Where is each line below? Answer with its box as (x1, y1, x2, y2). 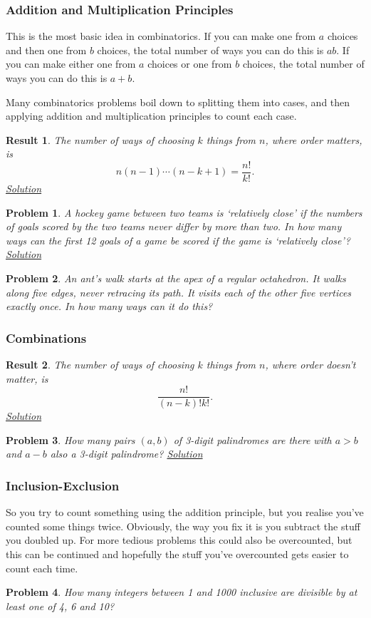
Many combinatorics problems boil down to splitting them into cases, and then (6, 94, 350, 109)
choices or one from (147, 56, 232, 71)
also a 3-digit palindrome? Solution (50, 446, 203, 461)
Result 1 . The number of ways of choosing (6, 132, 194, 147)
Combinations (6, 329, 87, 346)
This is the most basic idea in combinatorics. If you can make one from (6, 29, 316, 43)
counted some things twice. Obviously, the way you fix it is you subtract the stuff (6, 518, 360, 533)
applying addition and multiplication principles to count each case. (6, 108, 297, 123)
